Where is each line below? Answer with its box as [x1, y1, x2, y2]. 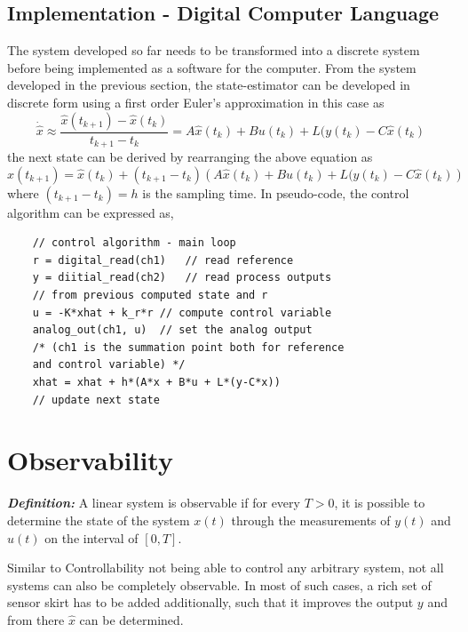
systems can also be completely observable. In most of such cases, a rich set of [7, 575, 432, 594]
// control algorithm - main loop [32, 236, 236, 250]
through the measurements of [231, 510, 391, 529]
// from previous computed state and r [32, 289, 268, 302]
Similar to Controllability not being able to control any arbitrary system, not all [7, 558, 444, 577]
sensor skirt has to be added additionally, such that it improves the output [7, 593, 414, 612]
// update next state [32, 393, 160, 406]
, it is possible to [334, 493, 425, 512]
